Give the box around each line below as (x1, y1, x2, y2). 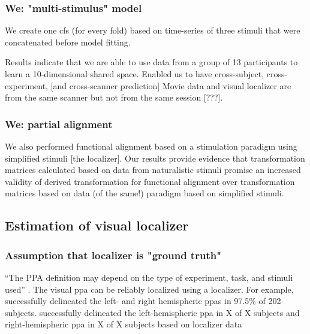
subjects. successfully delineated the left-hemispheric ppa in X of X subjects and (5, 306, 300, 318)
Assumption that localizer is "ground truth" (5, 247, 222, 262)
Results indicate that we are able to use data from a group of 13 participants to (5, 56, 298, 68)
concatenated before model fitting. (5, 35, 131, 48)
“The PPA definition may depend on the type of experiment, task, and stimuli (5, 271, 293, 283)
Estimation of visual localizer (5, 216, 189, 235)
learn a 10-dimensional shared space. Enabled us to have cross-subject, (5, 68, 264, 80)
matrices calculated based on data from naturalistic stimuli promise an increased (5, 163, 301, 176)
